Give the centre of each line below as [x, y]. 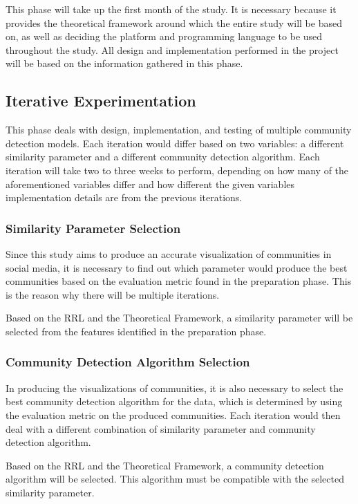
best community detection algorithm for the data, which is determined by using [174, 401]
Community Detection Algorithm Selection [128, 362]
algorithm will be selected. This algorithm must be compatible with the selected [175, 479]
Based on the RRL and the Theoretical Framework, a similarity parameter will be [179, 318]
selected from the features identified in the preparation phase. [136, 331]
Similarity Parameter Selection [93, 228]
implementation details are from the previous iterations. [124, 197]
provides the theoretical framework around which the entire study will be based [174, 22]
